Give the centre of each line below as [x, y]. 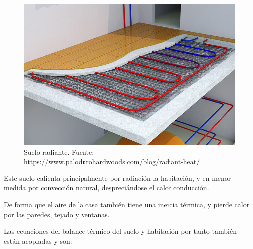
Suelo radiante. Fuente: [59, 151]
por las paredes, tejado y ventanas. [57, 214]
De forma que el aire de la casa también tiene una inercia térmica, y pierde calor [127, 205]
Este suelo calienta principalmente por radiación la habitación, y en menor [118, 178]
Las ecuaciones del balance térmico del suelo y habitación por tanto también [120, 231]
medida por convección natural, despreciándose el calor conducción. [107, 188]
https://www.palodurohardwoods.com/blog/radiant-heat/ [112, 161]
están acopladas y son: [38, 240]
